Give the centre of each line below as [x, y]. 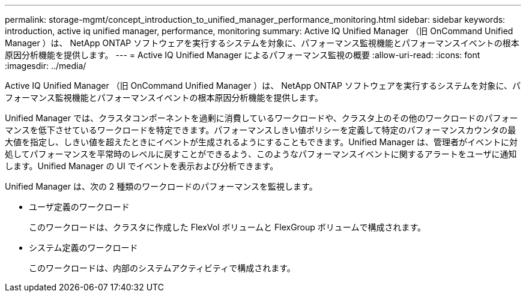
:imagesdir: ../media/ [46, 66]
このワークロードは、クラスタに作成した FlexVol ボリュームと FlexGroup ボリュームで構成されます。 [227, 227]
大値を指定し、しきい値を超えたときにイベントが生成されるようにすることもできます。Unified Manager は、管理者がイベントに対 [261, 142]
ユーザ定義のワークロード [79, 207]
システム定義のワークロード [83, 247]
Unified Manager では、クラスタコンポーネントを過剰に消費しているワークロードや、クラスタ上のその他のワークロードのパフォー [261, 118]
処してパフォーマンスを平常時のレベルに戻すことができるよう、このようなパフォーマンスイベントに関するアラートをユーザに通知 [261, 154]
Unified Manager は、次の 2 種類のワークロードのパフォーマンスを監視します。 [161, 186]
